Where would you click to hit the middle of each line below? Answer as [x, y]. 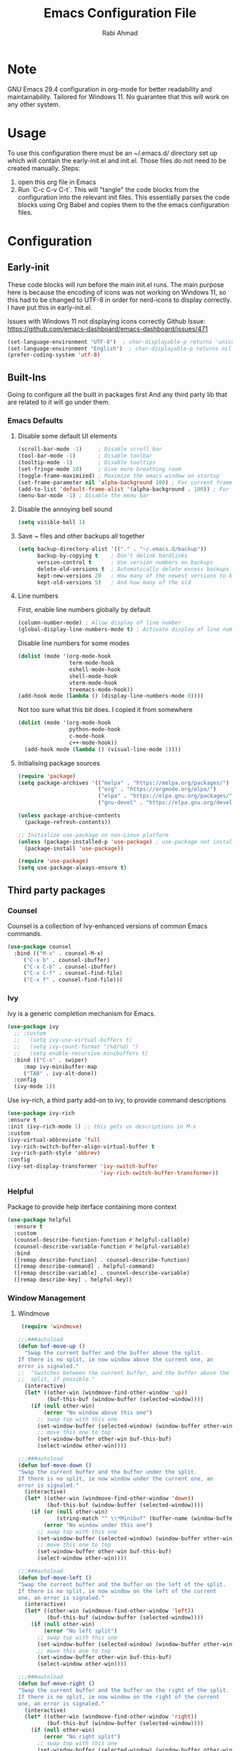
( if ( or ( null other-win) [70, 1512]
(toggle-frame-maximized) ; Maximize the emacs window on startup [119, 476]
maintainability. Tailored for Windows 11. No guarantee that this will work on [118, 96]
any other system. [34, 104]
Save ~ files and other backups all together [81, 536]
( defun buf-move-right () [56, 1684]
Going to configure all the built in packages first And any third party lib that [117, 395]
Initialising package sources [59, 763]
